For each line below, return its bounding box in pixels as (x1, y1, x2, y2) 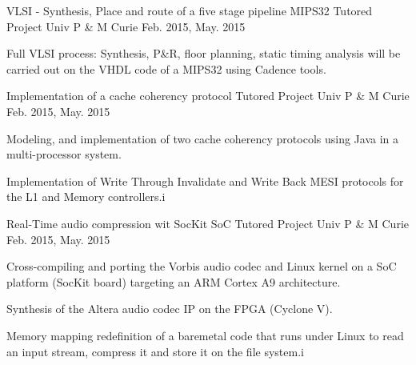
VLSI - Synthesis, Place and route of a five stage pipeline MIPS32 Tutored (6, 2, 373, 18)
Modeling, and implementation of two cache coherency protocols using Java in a (6, 130, 399, 146)
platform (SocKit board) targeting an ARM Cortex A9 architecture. (6, 273, 341, 290)
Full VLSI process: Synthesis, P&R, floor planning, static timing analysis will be (6, 45, 401, 62)
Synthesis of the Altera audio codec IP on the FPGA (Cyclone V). (6, 300, 333, 317)
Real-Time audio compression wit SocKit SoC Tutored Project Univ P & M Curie (6, 215, 409, 231)
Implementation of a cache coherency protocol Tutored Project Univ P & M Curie (6, 87, 410, 104)
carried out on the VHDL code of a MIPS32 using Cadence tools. (6, 60, 326, 77)
